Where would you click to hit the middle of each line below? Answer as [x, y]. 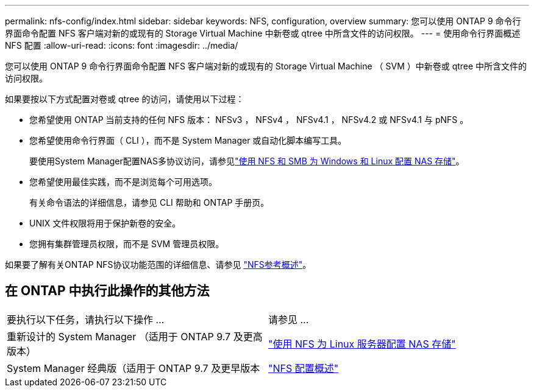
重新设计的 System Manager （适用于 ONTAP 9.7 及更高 [135, 336]
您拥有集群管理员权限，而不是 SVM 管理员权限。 [127, 244]
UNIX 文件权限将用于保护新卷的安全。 [105, 223]
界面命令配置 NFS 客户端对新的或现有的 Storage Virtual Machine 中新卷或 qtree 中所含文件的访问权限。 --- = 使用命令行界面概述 [263, 33]
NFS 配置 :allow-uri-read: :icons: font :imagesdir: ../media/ [122, 45]
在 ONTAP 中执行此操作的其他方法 [107, 291]
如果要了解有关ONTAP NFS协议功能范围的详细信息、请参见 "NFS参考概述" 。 [158, 264]
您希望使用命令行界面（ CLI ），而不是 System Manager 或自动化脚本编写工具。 [188, 140]
